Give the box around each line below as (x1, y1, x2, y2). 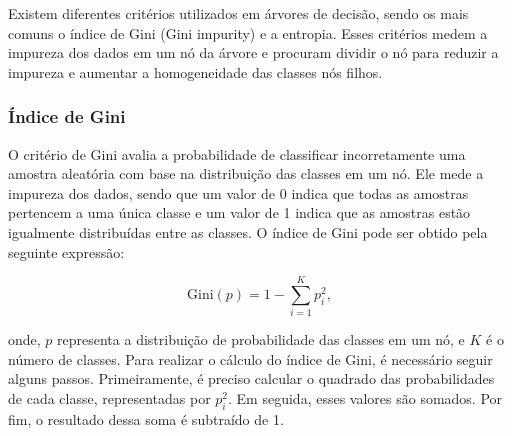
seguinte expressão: (8, 241, 125, 262)
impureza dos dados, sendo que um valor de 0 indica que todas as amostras (8, 182, 469, 203)
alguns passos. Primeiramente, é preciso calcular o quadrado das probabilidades (8, 368, 495, 389)
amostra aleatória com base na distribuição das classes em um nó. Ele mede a (8, 163, 484, 184)
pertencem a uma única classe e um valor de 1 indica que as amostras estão (8, 202, 471, 223)
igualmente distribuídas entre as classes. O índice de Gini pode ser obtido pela (8, 221, 488, 242)
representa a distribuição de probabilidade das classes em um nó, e (57, 329, 465, 350)
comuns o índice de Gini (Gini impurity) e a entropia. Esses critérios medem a (8, 22, 488, 43)
